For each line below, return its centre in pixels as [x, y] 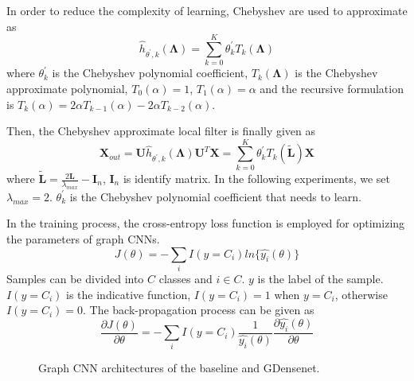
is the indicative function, [129, 294]
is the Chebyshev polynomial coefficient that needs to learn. [215, 196]
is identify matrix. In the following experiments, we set [257, 179]
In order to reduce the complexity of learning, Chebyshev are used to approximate [207, 10]
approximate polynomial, [67, 88]
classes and [186, 278]
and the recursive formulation [332, 88]
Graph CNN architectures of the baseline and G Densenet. [179, 368]
